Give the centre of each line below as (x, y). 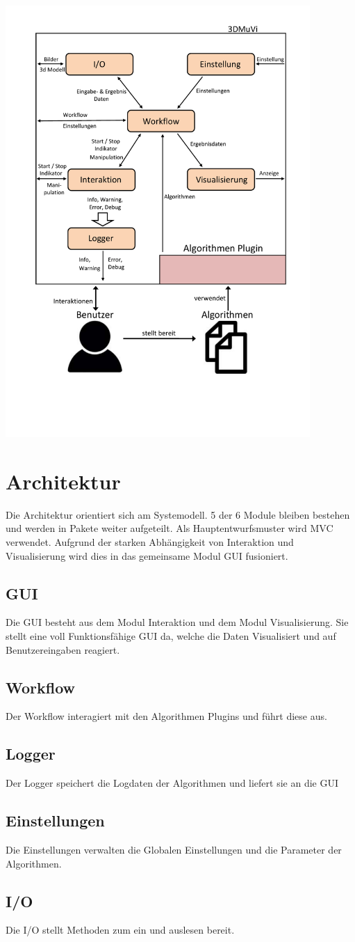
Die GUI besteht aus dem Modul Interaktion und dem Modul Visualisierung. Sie (177, 622)
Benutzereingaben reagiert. (63, 649)
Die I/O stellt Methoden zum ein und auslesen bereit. (120, 930)
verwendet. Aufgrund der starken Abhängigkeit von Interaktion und (150, 542)
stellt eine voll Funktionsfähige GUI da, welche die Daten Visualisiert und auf (171, 636)
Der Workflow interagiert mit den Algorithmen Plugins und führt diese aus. (166, 716)
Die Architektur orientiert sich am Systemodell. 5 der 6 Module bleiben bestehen (178, 514)
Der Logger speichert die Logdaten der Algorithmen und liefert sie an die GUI (172, 783)
